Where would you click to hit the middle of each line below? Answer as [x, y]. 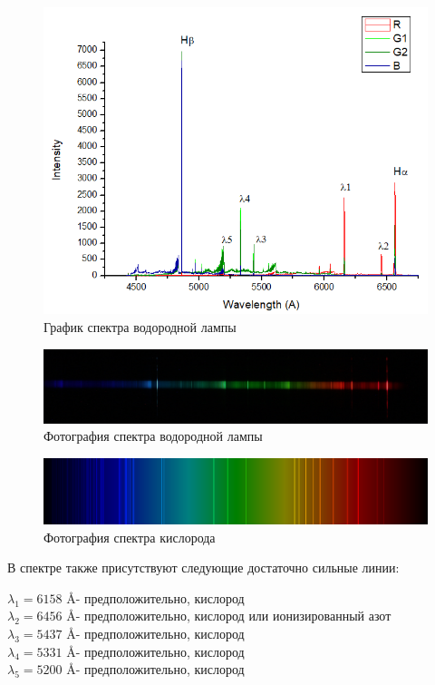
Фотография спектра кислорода [130, 537]
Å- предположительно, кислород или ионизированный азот [229, 616]
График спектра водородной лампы [140, 326]
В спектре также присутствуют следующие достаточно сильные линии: [203, 568]
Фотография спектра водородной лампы [153, 436]
